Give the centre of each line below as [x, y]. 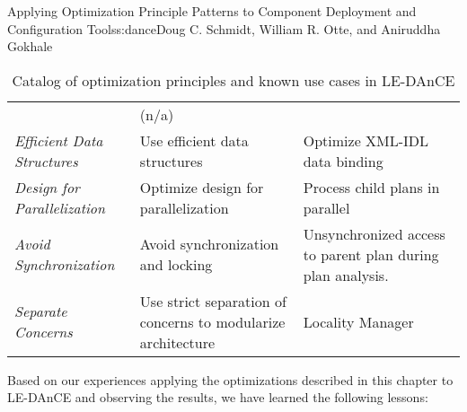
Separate [41, 311]
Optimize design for [202, 187]
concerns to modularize [212, 321]
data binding [343, 161]
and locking [176, 265]
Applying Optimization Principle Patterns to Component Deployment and [212, 11]
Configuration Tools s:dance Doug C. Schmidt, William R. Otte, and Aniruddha [224, 28]
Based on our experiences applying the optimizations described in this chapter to [230, 379]
